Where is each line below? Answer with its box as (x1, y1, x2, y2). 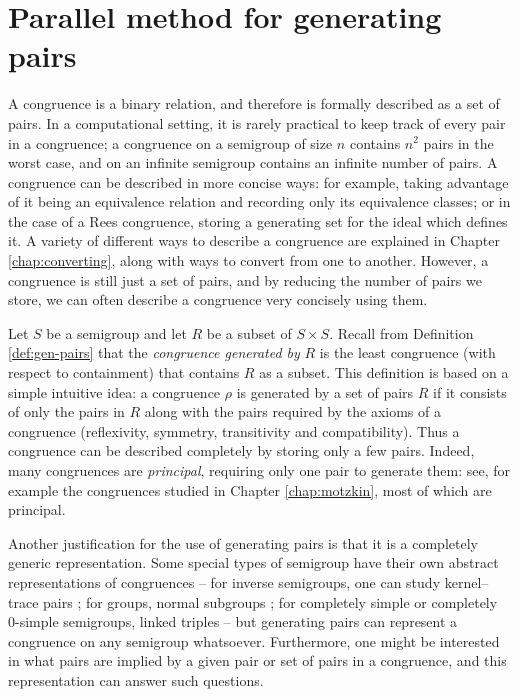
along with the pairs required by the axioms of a (144, 401, 441, 422)
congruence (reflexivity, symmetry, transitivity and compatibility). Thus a (8, 420, 460, 441)
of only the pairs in (8, 401, 125, 422)
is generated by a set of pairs (236, 381, 414, 402)
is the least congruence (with (319, 342, 496, 363)
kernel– (444, 571, 489, 592)
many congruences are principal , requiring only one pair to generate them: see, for (8, 460, 510, 480)
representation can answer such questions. (8, 669, 264, 690)
